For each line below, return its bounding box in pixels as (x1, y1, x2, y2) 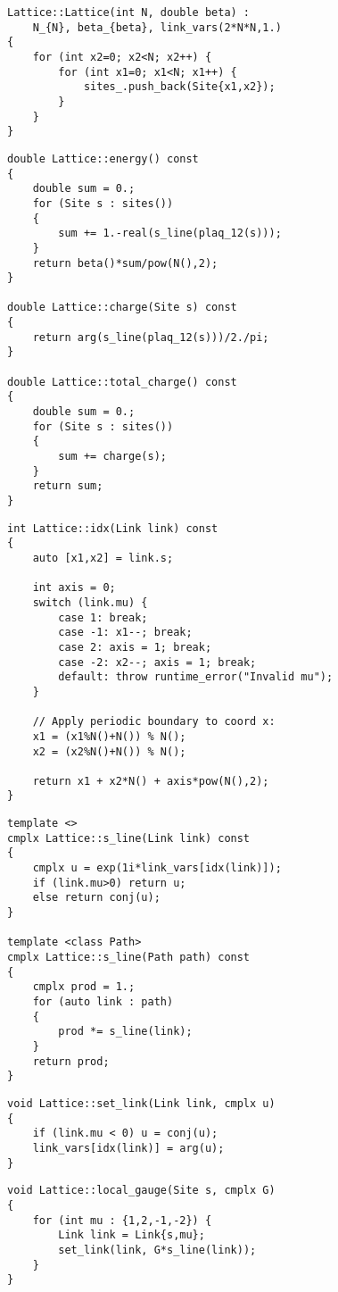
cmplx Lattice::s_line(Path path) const (7, 951, 251, 964)
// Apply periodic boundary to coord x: (32, 715, 276, 729)
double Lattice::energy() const (7, 152, 199, 165)
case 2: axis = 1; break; (58, 640, 212, 654)
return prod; (32, 1054, 110, 1068)
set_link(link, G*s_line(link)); (58, 1243, 257, 1256)
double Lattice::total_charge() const (7, 375, 237, 388)
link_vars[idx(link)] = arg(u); (32, 1141, 225, 1154)
